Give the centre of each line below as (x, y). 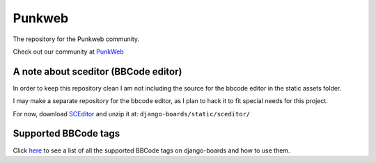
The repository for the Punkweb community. (76, 39)
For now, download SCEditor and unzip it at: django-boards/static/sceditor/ (132, 114)
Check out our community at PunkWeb (69, 52)
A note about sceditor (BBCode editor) (97, 71)
